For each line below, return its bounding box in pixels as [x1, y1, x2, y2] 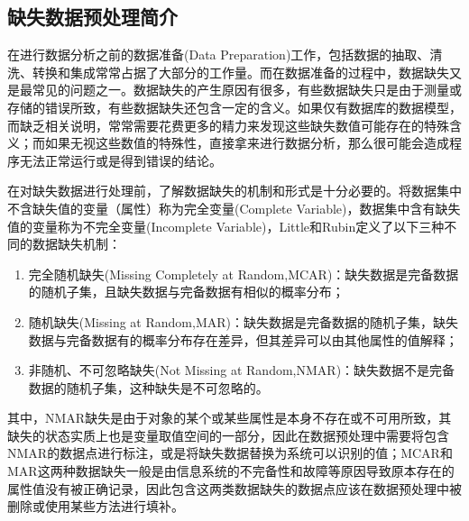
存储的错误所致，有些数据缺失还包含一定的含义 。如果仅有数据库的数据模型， [7, 97, 462, 116]
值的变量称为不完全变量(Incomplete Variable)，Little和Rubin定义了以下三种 [7, 216, 445, 235]
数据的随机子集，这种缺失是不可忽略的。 [28, 378, 269, 397]
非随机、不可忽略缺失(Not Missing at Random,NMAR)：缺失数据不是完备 [28, 361, 455, 379]
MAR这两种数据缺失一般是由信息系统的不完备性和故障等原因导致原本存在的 [7, 462, 455, 480]
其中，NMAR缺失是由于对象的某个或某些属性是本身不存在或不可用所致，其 [7, 408, 452, 427]
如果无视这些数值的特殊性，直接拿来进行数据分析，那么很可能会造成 [44, 133, 449, 152]
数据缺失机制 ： [32, 234, 121, 253]
